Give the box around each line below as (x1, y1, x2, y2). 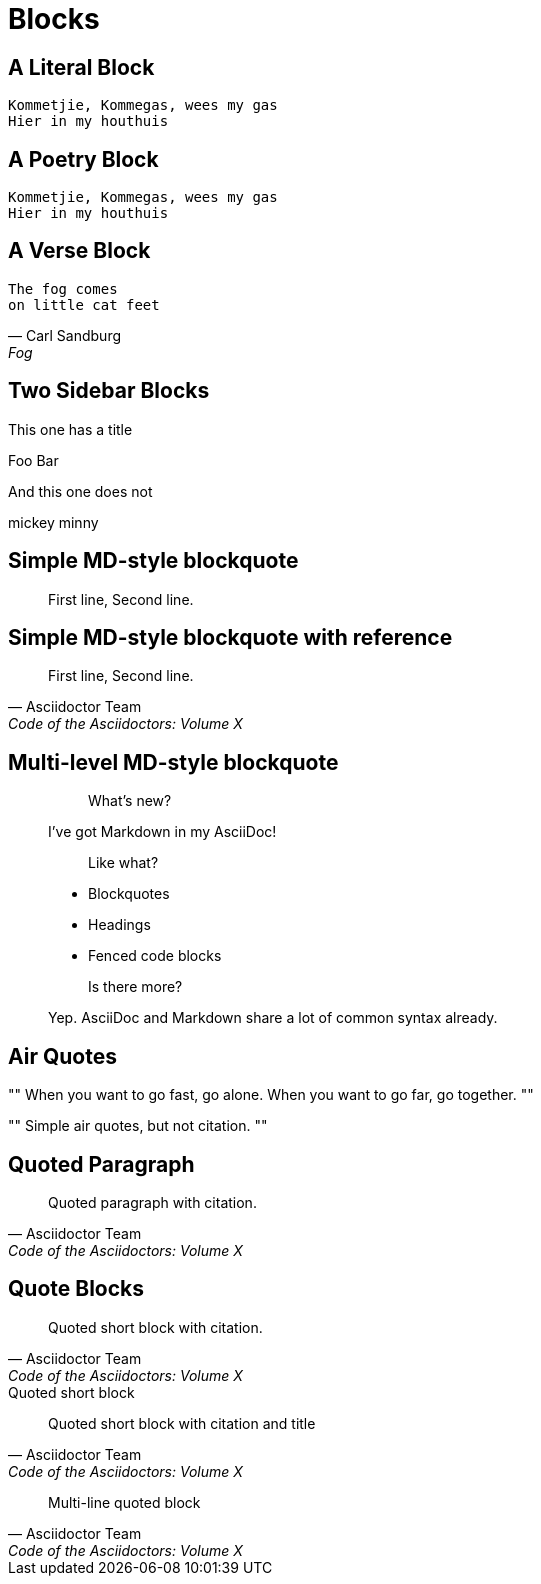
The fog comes (8, 280, 118, 297)
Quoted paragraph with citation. (48, 1193, 257, 1211)
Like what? (88, 854, 159, 872)
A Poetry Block (8, 146, 159, 172)
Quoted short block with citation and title (48, 1414, 316, 1432)
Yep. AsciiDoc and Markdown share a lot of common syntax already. (48, 1009, 498, 1027)
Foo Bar (8, 451, 59, 469)
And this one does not (8, 482, 153, 500)
